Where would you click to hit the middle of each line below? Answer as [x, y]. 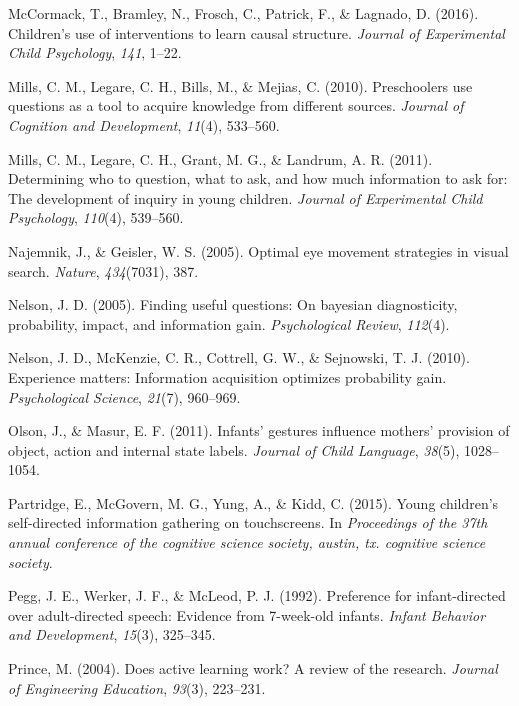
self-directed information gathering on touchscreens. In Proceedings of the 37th [248, 522]
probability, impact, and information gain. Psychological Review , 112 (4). [229, 323]
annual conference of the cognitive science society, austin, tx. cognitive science [247, 542]
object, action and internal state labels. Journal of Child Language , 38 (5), [234, 449]
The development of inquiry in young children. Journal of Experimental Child [245, 197]
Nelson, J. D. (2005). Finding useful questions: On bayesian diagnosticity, [233, 304]
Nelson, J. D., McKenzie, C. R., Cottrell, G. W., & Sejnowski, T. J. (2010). [239, 357]
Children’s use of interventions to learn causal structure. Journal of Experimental [256, 32]
